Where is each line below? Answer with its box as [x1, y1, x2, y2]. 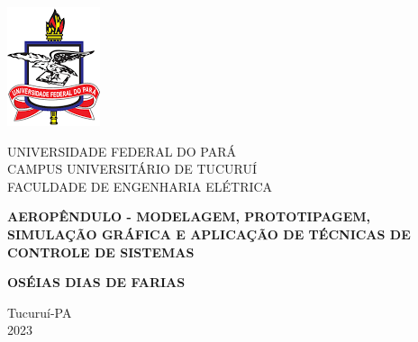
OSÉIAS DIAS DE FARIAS [7, 273, 186, 292]
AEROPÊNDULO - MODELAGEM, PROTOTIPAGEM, [7, 207, 371, 226]
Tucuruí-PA [7, 302, 72, 321]
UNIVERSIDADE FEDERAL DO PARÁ [7, 141, 236, 160]
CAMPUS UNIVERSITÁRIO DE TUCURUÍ [7, 159, 258, 178]
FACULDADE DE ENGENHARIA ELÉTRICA [7, 176, 273, 195]
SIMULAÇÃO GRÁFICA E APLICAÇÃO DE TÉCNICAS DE [7, 224, 411, 243]
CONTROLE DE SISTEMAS [7, 242, 195, 261]
